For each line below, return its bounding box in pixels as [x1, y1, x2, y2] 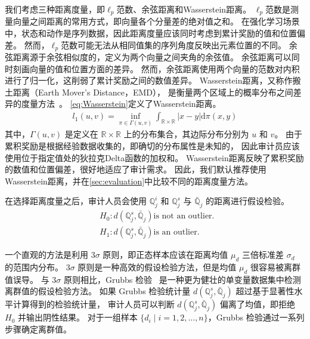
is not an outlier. [153, 212, 215, 221]
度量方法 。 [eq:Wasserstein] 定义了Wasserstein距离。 [21, 97, 221, 110]
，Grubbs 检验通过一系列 [207, 311, 305, 323]
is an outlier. [153, 228, 200, 237]
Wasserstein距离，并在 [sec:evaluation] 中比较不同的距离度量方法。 [5, 174, 253, 187]
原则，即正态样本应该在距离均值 [103, 248, 228, 261]
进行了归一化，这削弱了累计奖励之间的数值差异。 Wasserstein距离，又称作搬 [5, 74, 301, 87]
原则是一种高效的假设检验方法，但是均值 [77, 260, 237, 273]
